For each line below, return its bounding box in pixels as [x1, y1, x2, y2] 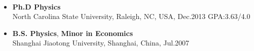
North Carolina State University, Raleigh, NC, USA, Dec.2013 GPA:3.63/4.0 [12, 11, 250, 21]
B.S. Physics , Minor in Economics [12, 27, 133, 38]
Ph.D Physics [12, 1, 61, 11]
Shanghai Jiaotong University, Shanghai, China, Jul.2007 [12, 37, 190, 48]
